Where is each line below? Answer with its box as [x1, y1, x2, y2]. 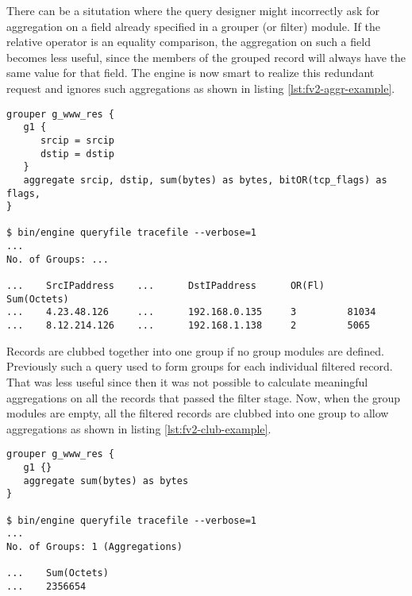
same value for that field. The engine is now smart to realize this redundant [6, 64, 375, 81]
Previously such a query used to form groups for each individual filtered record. [6, 358, 393, 375]
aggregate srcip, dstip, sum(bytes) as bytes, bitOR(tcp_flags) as [23, 174, 387, 186]
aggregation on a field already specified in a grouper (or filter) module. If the [6, 17, 380, 34]
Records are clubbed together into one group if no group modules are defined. [6, 342, 384, 359]
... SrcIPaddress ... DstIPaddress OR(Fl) [6, 280, 325, 292]
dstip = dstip [40, 148, 115, 160]
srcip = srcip [40, 134, 115, 146]
